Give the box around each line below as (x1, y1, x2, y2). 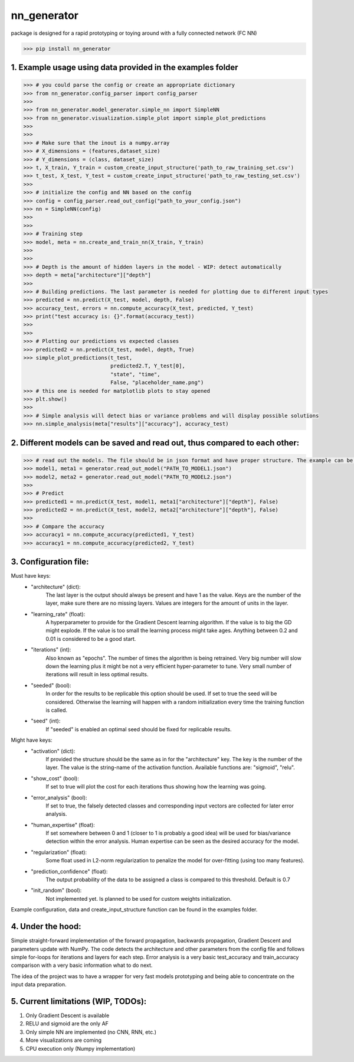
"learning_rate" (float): (31, 610, 86, 617)
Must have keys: (11, 572, 51, 579)
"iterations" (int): (31, 646, 71, 653)
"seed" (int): (31, 718, 61, 725)
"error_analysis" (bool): (31, 794, 88, 801)
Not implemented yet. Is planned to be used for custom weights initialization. (45, 895, 232, 902)
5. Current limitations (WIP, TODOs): (11, 996, 147, 1006)
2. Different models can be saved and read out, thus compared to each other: (11, 438, 300, 448)
